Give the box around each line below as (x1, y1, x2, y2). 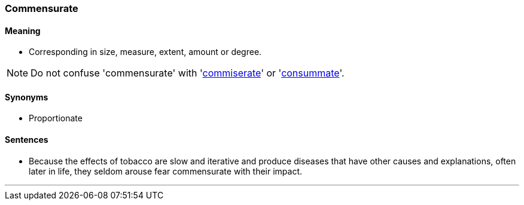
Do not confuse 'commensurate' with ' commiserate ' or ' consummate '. (31, 67, 345, 79)
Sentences (5, 134, 48, 145)
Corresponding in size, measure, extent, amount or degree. (29, 47, 262, 57)
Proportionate (29, 113, 83, 124)
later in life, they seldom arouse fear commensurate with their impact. (29, 166, 303, 176)
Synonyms (5, 91, 48, 102)
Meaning (5, 25, 41, 36)
